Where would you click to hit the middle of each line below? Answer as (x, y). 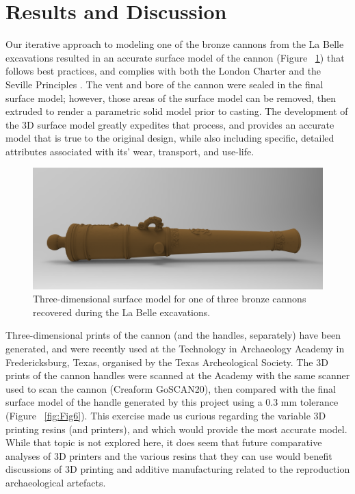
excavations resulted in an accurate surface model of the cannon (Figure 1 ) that (175, 57)
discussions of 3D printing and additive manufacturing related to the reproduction (178, 469)
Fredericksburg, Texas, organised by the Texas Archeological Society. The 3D (167, 362)
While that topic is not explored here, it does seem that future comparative (164, 442)
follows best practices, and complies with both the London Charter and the (163, 71)
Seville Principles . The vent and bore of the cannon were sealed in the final (165, 84)
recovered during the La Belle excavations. (122, 312)
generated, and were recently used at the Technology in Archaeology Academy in (175, 349)
